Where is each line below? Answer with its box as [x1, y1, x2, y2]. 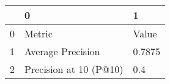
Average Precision [24, 44, 100, 58]
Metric [24, 26, 53, 40]
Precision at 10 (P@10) [24, 62, 124, 76]
